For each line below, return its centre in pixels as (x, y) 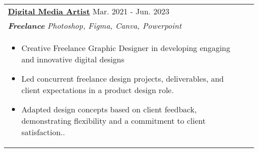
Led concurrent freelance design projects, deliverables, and (123, 78)
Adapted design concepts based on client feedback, (109, 109)
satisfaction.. (43, 132)
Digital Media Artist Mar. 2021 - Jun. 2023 (89, 11)
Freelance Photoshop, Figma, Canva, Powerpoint (95, 25)
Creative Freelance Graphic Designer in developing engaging (126, 48)
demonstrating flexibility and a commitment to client (114, 121)
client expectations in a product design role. (98, 90)
